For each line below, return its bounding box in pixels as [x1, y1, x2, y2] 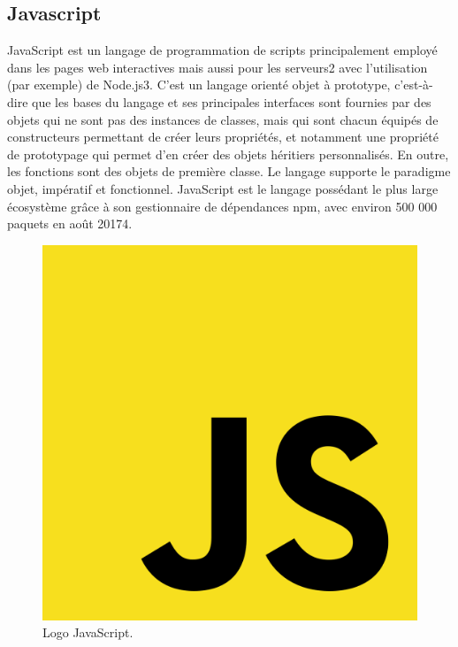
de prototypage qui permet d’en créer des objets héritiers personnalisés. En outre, [7, 144, 449, 163]
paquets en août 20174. [7, 214, 133, 233]
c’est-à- [394, 75, 433, 94]
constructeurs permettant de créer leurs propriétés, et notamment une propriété [7, 127, 439, 146]
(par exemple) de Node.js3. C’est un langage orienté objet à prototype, [7, 75, 391, 94]
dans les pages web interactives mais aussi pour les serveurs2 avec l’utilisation [7, 58, 428, 76]
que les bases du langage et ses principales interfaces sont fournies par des [32, 92, 431, 111]
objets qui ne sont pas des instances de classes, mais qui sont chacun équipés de [7, 110, 439, 128]
